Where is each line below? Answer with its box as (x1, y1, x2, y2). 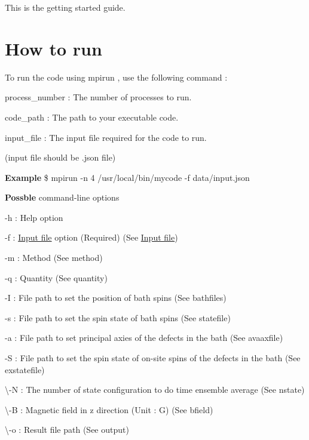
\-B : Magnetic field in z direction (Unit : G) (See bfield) (5, 403, 213, 416)
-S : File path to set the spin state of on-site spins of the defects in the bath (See (5, 352, 301, 364)
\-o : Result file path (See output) (5, 423, 129, 436)
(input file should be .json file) (5, 151, 116, 164)
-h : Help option (5, 211, 63, 223)
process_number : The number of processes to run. (5, 91, 192, 103)
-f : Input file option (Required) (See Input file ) (5, 231, 178, 244)
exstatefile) (5, 363, 45, 376)
